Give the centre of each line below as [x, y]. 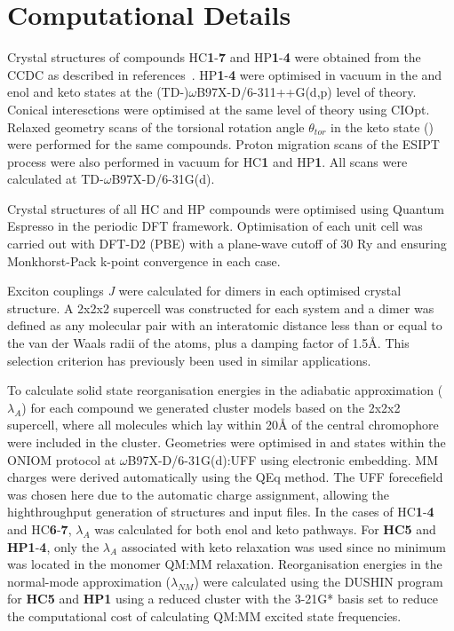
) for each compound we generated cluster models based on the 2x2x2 [211, 407]
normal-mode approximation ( [89, 581]
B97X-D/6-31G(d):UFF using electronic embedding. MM [283, 459]
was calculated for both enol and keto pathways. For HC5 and [265, 528]
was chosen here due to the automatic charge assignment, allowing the [199, 494]
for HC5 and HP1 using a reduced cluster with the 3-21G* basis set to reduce [223, 599]
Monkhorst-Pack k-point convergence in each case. [144, 260]
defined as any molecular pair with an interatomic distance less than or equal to [225, 325]
